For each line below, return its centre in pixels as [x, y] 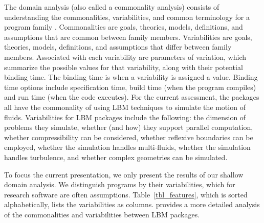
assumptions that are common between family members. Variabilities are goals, [128, 37]
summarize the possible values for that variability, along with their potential [124, 67]
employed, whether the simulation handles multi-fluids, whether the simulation [127, 147]
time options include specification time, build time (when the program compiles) [130, 87]
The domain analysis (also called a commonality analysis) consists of [112, 7]
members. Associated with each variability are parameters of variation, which [125, 57]
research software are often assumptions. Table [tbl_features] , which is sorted [126, 194]
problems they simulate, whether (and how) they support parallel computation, [129, 127]
